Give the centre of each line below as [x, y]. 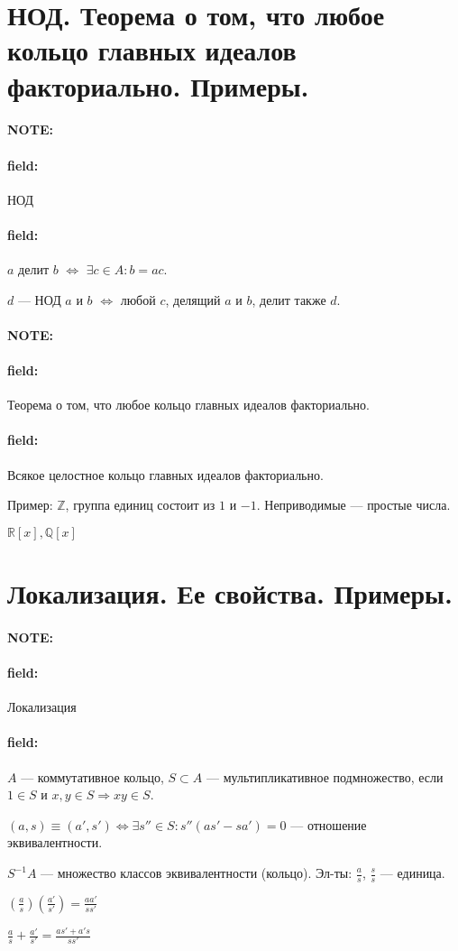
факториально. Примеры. [158, 85]
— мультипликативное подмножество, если [325, 776]
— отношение [329, 824]
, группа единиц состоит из [140, 505]
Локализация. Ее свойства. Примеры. [230, 593]
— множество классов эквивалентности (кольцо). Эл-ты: [197, 873]
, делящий [193, 299]
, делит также [289, 299]
